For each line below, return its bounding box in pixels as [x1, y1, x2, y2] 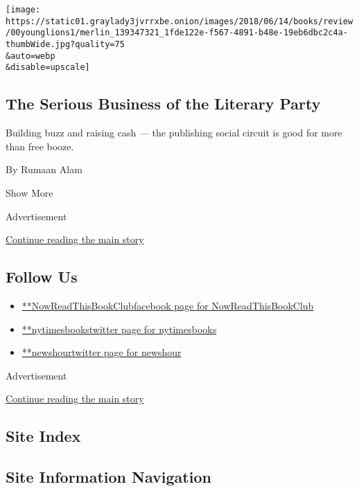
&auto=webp [6, 51, 55, 61]
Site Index [6, 425, 81, 447]
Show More [6, 185, 53, 199]
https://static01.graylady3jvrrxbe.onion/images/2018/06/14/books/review [6, 16, 353, 26]
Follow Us [6, 266, 78, 287]
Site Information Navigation [6, 466, 211, 488]
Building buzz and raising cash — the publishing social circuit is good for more [6, 125, 342, 140]
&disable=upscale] [6, 62, 90, 73]
